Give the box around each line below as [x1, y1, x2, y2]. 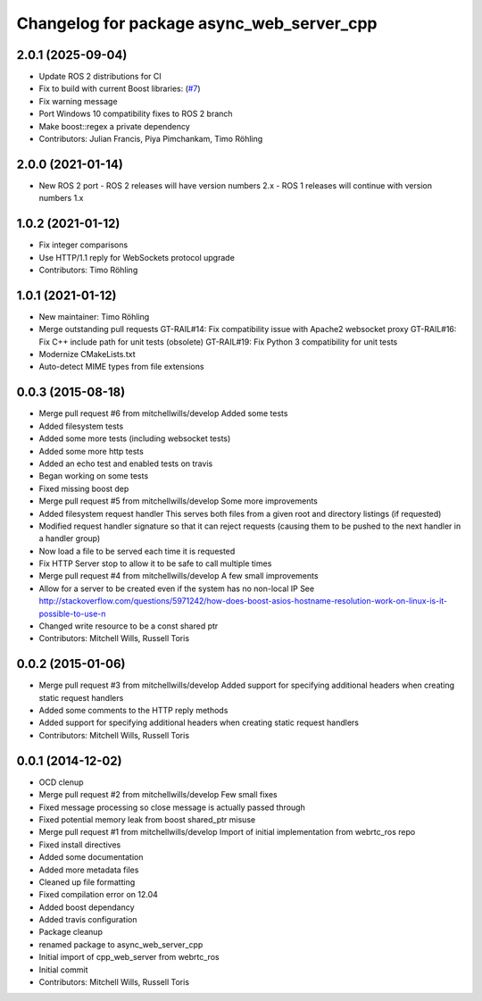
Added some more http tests [38, 446, 145, 456]
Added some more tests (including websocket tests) [38, 433, 231, 444]
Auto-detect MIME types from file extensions [38, 362, 204, 372]
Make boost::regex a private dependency [38, 121, 191, 131]
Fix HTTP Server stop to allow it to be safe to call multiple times [38, 558, 272, 569]
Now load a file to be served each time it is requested [38, 546, 236, 556]
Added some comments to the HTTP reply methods [38, 705, 229, 716]
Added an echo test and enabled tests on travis [38, 458, 213, 469]
